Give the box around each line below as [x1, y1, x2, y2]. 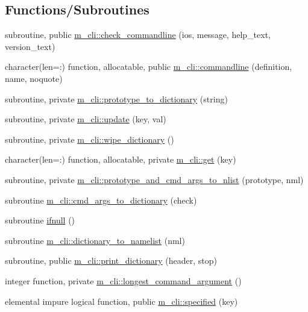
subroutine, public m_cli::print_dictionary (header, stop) [5, 254, 217, 267]
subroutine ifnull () [5, 214, 75, 226]
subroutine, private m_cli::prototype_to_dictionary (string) [5, 92, 228, 105]
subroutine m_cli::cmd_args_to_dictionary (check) [5, 193, 197, 206]
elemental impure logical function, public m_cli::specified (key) [5, 295, 238, 307]
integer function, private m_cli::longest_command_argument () [5, 274, 242, 287]
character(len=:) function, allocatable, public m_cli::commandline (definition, [5, 60, 292, 73]
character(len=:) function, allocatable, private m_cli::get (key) [5, 153, 236, 166]
